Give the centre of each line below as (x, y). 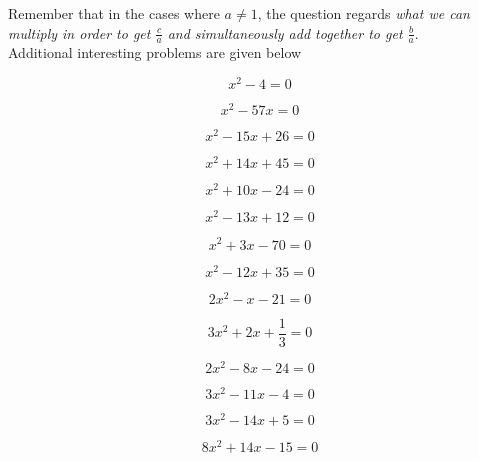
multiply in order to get (79, 32)
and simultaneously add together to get (285, 32)
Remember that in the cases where (114, 13)
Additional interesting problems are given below (155, 52)
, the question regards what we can (363, 13)
